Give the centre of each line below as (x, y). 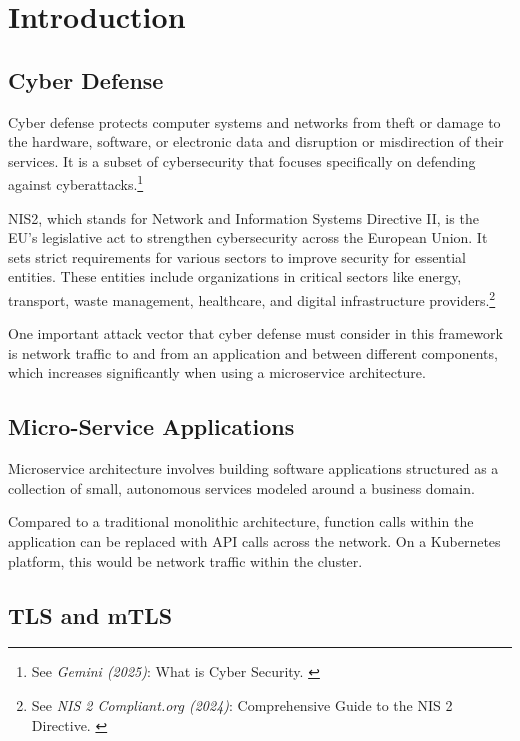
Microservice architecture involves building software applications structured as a (253, 468)
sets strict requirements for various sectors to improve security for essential (237, 256)
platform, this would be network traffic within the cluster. (185, 560)
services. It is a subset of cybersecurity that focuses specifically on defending (242, 160)
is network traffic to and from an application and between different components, (253, 352)
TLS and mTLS (90, 614)
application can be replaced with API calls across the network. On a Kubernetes (254, 541)
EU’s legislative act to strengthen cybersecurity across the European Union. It (248, 237)
